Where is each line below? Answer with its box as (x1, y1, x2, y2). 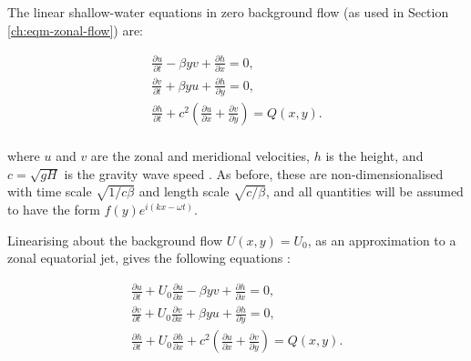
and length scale (138, 182, 230, 201)
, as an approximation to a (307, 230, 456, 249)
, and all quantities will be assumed (266, 182, 464, 201)
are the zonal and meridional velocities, (90, 145, 310, 165)
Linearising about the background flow (7, 230, 223, 249)
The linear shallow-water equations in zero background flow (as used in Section (7, 3, 449, 21)
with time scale (7, 182, 92, 201)
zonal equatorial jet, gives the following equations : (7, 248, 291, 267)
